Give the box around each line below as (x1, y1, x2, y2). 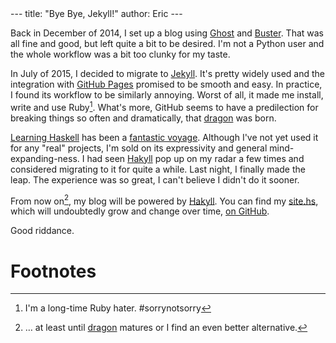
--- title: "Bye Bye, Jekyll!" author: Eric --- (10, 8, 183, 19)
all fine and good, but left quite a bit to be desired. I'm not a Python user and (10, 38, 325, 49)
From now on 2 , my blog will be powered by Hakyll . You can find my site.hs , (10, 193, 319, 207)
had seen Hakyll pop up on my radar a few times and (86, 152, 305, 164)
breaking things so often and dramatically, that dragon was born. (10, 112, 277, 124)
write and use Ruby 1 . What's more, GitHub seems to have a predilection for (10, 100, 319, 113)
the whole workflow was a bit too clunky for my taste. (10, 48, 231, 60)
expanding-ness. (10, 152, 80, 164)
